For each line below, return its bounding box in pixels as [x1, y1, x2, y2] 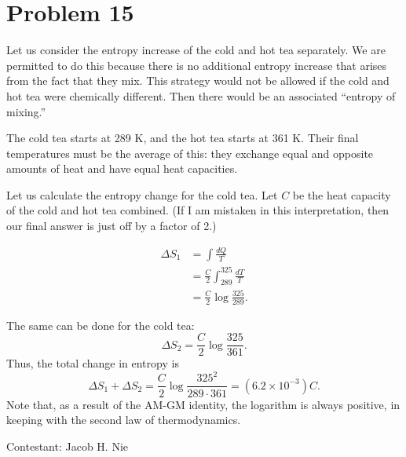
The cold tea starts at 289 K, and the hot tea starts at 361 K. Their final [6, 130, 359, 146]
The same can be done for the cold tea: [6, 316, 195, 333]
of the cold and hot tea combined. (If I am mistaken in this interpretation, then [6, 202, 390, 218]
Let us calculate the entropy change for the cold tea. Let [6, 186, 278, 203]
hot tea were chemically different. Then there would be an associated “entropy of [6, 87, 396, 104]
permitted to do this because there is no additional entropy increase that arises [6, 57, 387, 73]
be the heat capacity [292, 186, 391, 203]
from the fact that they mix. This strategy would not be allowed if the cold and [6, 72, 390, 89]
